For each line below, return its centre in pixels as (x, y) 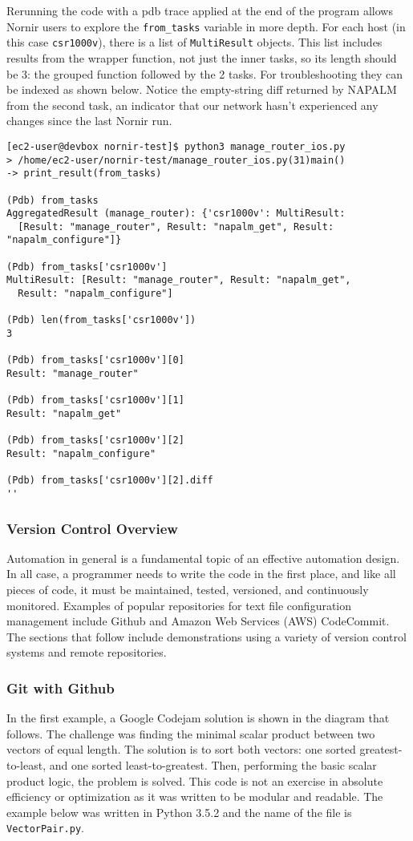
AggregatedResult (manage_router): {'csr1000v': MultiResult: (176, 214)
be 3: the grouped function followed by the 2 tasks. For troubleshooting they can (205, 73)
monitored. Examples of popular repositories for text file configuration (179, 605)
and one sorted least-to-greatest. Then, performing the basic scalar (213, 764)
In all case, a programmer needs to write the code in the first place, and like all (201, 574)
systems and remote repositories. (87, 652)
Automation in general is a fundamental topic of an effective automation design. (203, 558)
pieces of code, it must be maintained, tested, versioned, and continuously (188, 589)
